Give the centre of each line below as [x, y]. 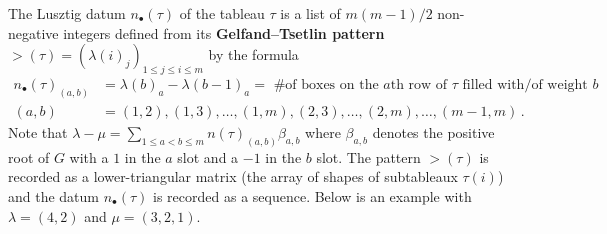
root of [29, 156]
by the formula [253, 54]
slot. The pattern [368, 156]
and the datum [54, 195]
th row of [419, 85]
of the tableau [222, 13]
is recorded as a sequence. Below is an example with [312, 195]
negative [33, 32]
